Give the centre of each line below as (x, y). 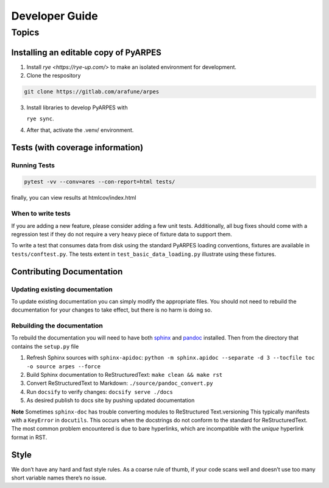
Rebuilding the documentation (57, 326)
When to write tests (41, 214)
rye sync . (40, 118)
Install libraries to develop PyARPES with (77, 107)
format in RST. (29, 437)
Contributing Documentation (67, 271)
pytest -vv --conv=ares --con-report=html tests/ (100, 182)
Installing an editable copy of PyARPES (86, 52)
